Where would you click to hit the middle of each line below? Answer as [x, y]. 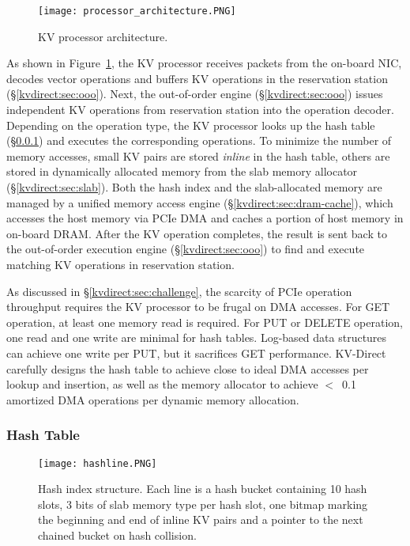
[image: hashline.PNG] [98, 463]
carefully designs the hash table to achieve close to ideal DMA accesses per [188, 368]
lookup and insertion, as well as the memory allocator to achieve [162, 384]
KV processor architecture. [103, 36]
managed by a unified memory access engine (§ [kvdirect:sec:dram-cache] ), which [200, 202]
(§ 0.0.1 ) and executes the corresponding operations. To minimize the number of [199, 140]
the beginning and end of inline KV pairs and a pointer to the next [201, 519]
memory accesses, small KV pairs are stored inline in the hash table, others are [198, 155]
